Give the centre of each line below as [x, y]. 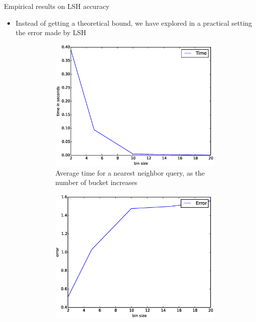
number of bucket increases [96, 182]
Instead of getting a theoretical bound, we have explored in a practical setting [134, 23]
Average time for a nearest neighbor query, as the [130, 172]
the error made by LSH [51, 32]
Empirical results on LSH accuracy [57, 6]
